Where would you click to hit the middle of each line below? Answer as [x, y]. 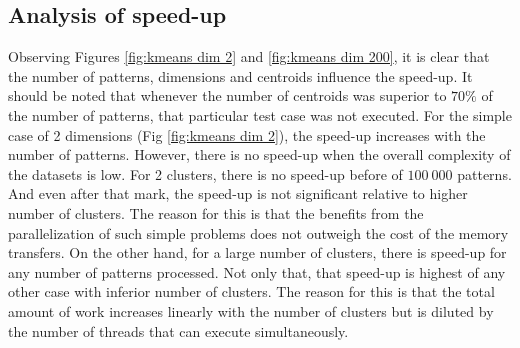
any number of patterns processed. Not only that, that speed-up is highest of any [257, 271]
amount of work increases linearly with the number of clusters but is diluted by [251, 310]
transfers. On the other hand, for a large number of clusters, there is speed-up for [257, 252]
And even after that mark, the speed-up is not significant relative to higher [238, 193]
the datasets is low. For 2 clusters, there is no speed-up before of [205, 173]
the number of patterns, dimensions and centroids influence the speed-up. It [240, 75]
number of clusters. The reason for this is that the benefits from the [216, 212]
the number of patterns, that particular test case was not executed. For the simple [260, 114]
